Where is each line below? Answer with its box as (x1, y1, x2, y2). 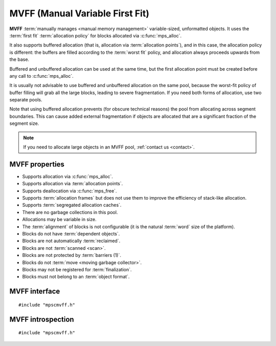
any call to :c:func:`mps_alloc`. (9, 73, 74, 79)
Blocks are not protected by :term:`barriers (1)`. (22, 252, 121, 258)
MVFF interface (9, 287, 60, 296)
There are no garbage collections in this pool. (22, 209, 118, 215)
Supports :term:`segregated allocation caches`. (22, 202, 122, 208)
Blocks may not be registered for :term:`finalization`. (22, 267, 132, 272)
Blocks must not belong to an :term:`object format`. (22, 274, 130, 280)
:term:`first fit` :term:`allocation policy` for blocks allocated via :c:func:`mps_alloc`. (9, 32, 182, 38)
